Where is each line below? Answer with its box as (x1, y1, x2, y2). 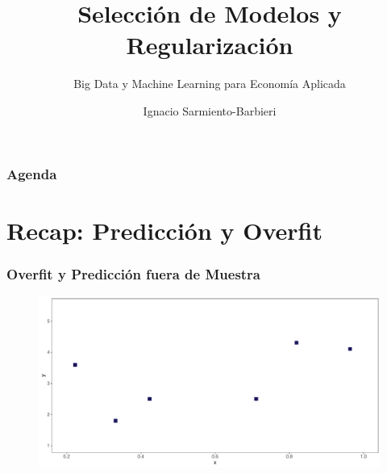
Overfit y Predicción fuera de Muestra (6, 263, 261, 283)
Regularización (126, 28, 293, 61)
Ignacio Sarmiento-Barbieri (143, 102, 277, 119)
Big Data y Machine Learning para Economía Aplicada (73, 75, 346, 92)
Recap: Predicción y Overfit (6, 213, 323, 246)
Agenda (6, 163, 57, 183)
